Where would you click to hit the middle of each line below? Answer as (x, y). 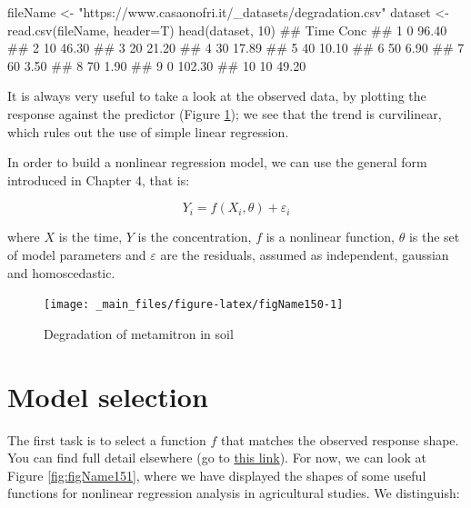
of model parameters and (77, 254)
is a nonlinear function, (330, 237)
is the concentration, (195, 237)
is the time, (90, 237)
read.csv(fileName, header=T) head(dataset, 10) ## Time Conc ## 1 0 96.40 (227, 30)
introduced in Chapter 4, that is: (99, 179)
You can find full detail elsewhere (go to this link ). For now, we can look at (217, 458)
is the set (434, 237)
